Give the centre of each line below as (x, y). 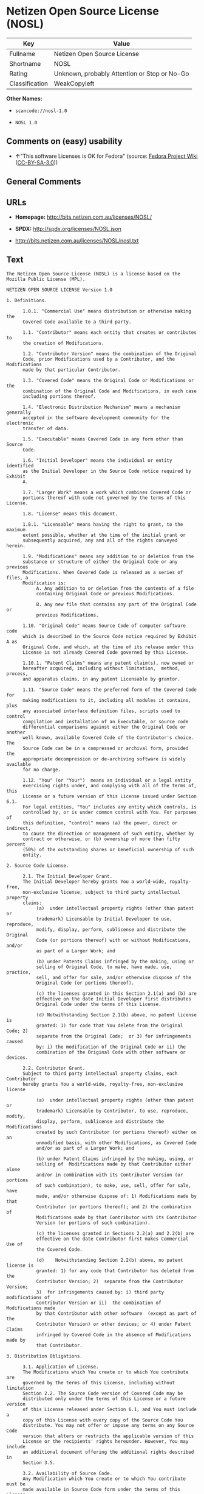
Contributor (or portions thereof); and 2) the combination (114, 1207)
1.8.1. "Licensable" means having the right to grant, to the (103, 524)
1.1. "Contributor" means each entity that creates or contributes (110, 332)
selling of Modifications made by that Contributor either (114, 1164)
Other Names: (24, 98)
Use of (15, 1244)
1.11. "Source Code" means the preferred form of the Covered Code (110, 690)
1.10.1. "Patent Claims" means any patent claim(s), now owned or (108, 663)
